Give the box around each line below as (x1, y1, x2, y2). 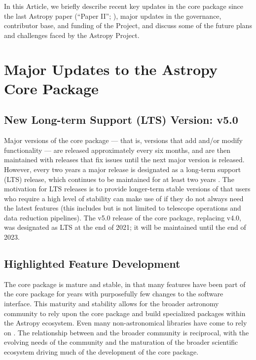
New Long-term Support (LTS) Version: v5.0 (4, 112, 238, 127)
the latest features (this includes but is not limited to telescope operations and (4, 203, 241, 213)
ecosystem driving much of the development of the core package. (4, 347, 199, 357)
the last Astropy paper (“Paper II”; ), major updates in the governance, (4, 10, 221, 21)
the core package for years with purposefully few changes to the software (4, 288, 223, 299)
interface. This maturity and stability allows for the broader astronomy (4, 298, 219, 309)
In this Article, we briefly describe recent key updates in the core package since (4, 1, 244, 11)
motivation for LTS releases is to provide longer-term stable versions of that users (4, 183, 251, 194)
